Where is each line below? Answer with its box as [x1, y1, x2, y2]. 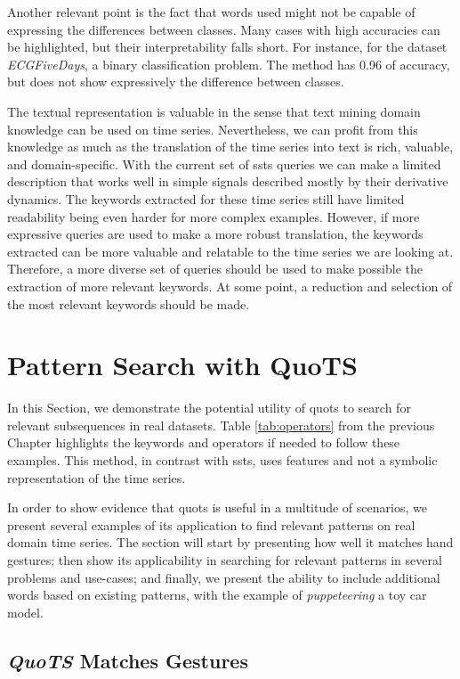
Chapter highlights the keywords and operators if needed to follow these [7, 433, 400, 452]
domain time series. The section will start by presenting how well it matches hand [7, 533, 454, 552]
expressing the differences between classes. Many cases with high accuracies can [7, 20, 440, 38]
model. [7, 602, 44, 621]
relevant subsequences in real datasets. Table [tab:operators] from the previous [7, 415, 435, 434]
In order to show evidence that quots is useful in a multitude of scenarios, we [7, 498, 427, 517]
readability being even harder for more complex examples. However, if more [7, 207, 420, 225]
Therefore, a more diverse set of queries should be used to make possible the [7, 259, 423, 278]
